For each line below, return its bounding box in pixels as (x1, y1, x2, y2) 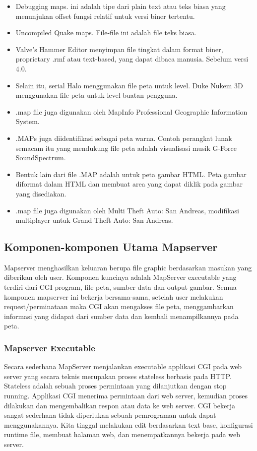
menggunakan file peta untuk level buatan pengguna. (15, 90, 178, 100)
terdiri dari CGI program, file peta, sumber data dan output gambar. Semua (4, 282, 237, 292)
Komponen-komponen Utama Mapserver (4, 239, 218, 255)
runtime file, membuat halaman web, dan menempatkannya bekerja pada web (4, 429, 241, 440)
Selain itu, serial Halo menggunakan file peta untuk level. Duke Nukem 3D (15, 80, 243, 90)
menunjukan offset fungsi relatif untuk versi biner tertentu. (15, 10, 195, 21)
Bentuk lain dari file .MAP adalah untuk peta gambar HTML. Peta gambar (15, 169, 247, 179)
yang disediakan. (15, 188, 66, 198)
